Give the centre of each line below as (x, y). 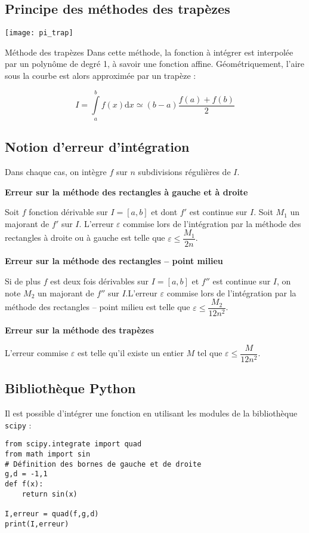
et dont (164, 212)
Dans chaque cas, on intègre (56, 172)
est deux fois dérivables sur (100, 281)
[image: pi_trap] (39, 33)
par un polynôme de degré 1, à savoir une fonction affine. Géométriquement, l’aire (155, 64)
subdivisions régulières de (184, 172)
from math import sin (48, 454)
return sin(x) (50, 494)
